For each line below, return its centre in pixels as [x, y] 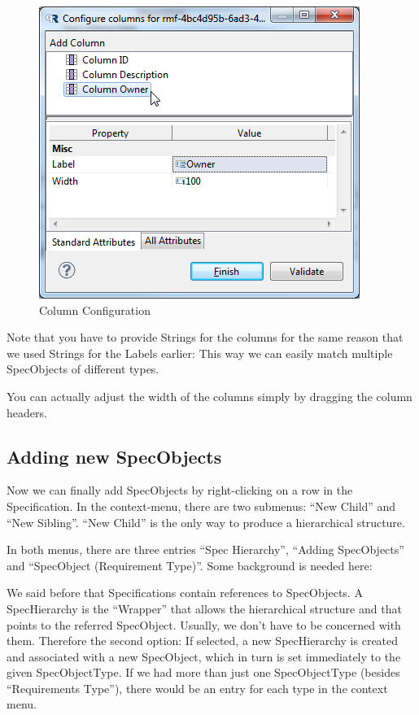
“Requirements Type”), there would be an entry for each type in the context [197, 688]
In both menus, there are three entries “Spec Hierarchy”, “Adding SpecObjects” [205, 549]
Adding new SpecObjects [114, 456]
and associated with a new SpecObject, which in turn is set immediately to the [204, 656]
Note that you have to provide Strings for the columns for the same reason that [205, 337]
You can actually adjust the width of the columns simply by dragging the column [209, 396]
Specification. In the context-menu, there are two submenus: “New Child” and [201, 506]
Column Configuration [95, 310]
